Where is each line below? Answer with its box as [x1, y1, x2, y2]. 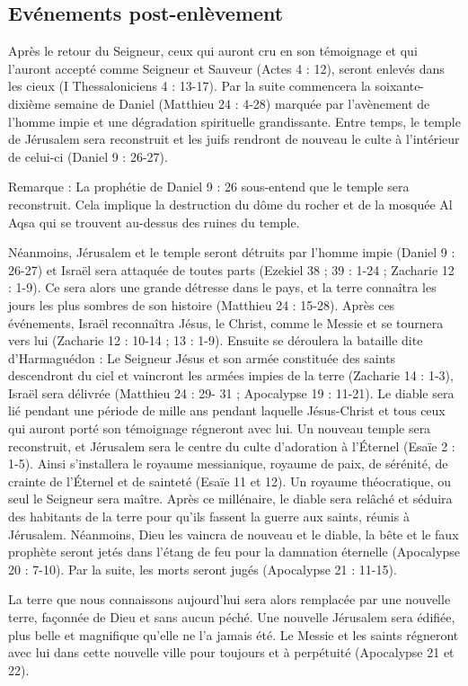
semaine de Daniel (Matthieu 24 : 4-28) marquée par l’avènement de [54, 94, 430, 112]
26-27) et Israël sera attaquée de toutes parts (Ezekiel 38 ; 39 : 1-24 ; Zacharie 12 [8, 260, 455, 279]
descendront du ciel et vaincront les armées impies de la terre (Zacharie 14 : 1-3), [8, 366, 454, 385]
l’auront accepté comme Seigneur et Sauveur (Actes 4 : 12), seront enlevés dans [8, 58, 445, 77]
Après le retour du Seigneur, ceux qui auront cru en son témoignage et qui [8, 41, 418, 60]
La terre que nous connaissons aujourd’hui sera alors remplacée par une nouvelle [8, 590, 451, 609]
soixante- [375, 76, 425, 95]
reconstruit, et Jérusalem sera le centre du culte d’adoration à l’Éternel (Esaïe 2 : [8, 436, 455, 455]
